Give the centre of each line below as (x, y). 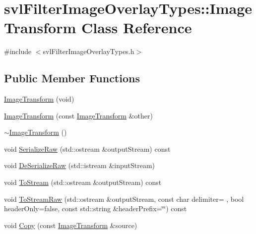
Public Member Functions (72, 78)
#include (18, 51)
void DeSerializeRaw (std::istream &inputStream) (80, 165)
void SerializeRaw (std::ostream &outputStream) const (87, 148)
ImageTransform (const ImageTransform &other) (78, 115)
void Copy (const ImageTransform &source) (71, 225)
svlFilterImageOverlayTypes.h (89, 51)
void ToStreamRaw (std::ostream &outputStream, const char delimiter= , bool (124, 199)
